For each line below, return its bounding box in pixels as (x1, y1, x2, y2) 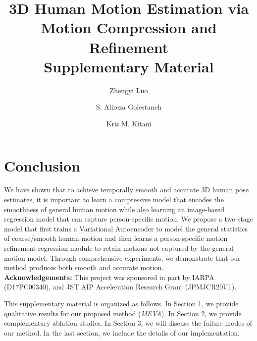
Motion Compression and (41, 17, 217, 38)
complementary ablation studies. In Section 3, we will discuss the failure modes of (4, 318, 253, 328)
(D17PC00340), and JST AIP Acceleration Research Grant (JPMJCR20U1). (4, 282, 237, 292)
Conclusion (4, 156, 81, 176)
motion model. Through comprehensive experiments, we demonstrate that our (4, 252, 241, 263)
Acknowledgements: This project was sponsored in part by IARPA (4, 272, 214, 282)
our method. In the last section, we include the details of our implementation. (4, 327, 240, 338)
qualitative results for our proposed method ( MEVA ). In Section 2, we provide (4, 308, 242, 318)
